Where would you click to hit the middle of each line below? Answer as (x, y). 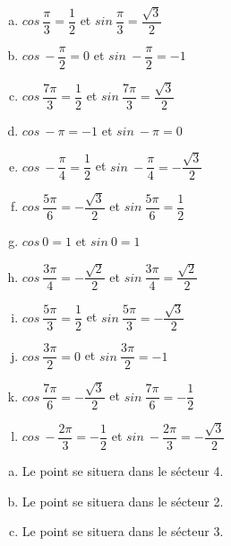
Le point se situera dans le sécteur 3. (123, 531)
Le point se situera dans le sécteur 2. (123, 501)
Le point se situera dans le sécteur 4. (123, 471)
